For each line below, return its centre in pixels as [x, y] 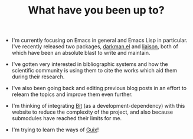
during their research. [38, 77]
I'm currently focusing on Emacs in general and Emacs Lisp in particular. [99, 40]
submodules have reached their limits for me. [67, 118]
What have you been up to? [96, 10]
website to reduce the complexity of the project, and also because [92, 112]
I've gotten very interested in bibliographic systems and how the [90, 64]
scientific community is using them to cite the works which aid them [94, 71]
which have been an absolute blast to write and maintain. [81, 53]
